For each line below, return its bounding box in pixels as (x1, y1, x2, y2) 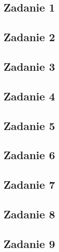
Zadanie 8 (3, 206, 55, 221)
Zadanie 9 (3, 235, 55, 251)
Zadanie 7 (3, 177, 55, 192)
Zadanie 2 (3, 29, 55, 45)
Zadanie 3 (3, 58, 55, 74)
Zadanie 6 (3, 147, 55, 163)
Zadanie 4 (3, 88, 55, 103)
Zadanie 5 (3, 117, 55, 133)
